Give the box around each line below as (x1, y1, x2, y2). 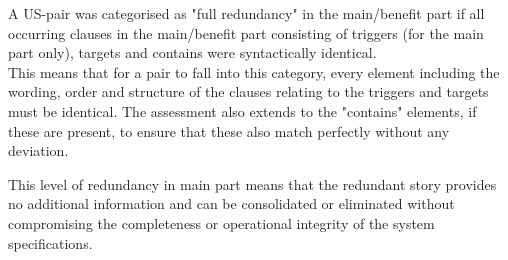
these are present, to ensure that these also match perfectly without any (8, 120, 450, 141)
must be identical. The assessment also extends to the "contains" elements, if (8, 100, 477, 121)
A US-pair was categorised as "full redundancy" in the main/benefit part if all (8, 3, 485, 23)
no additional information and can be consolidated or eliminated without (8, 193, 455, 214)
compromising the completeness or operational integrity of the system (8, 212, 435, 233)
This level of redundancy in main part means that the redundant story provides (8, 173, 497, 194)
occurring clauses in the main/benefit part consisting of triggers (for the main (8, 22, 484, 43)
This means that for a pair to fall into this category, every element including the (8, 61, 500, 82)
